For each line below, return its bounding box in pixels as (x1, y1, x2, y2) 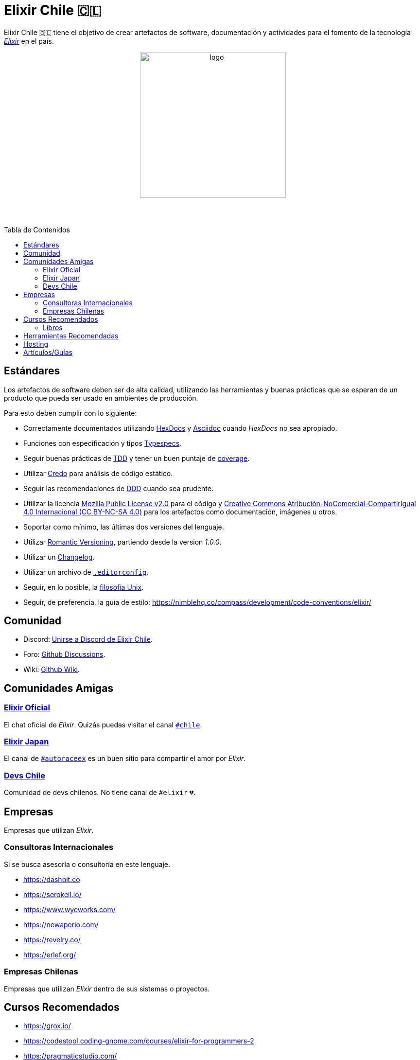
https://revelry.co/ (23, 935, 81, 944)
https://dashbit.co (23, 875, 80, 883)
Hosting (23, 339, 49, 348)
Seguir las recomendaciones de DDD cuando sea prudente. (23, 484, 213, 493)
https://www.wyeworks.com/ (23, 905, 116, 914)
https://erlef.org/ (23, 950, 76, 959)
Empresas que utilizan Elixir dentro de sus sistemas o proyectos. (4, 984, 210, 993)
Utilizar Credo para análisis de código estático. (23, 469, 173, 477)
